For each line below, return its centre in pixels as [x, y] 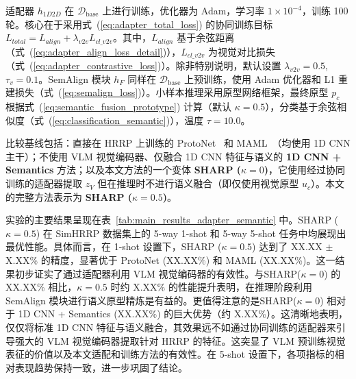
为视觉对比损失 [242, 51]
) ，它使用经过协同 [305, 170]
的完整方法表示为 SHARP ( [69, 196]
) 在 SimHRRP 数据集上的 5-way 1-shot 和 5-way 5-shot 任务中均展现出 [191, 233]
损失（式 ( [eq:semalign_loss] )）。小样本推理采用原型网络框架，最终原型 [171, 92]
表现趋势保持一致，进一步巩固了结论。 [101, 367]
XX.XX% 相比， [41, 287]
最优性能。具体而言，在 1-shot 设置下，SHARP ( [114, 246]
